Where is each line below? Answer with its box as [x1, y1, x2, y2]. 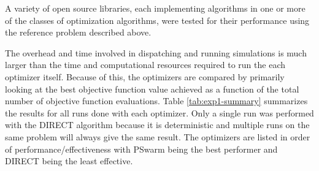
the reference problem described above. [5, 26, 152, 39]
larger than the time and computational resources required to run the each [5, 58, 285, 71]
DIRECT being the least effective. [5, 154, 133, 167]
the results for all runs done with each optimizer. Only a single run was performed [5, 106, 314, 119]
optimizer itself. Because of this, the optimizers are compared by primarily [5, 70, 285, 83]
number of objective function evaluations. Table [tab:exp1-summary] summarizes [5, 94, 308, 107]
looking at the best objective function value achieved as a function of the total [5, 82, 299, 95]
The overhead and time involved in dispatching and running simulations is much [5, 46, 307, 59]
